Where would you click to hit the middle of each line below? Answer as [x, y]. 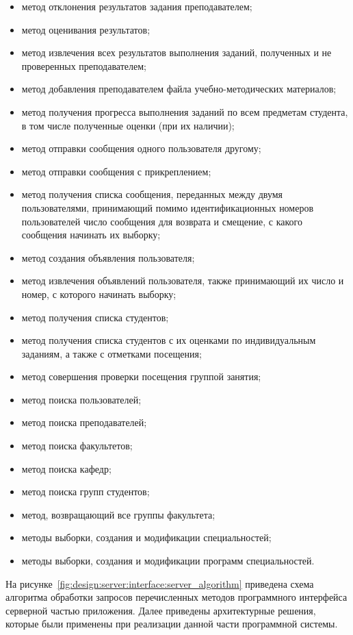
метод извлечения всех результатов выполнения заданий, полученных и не [176, 52]
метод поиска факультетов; [77, 446]
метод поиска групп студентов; [86, 491]
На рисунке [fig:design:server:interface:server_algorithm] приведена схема [160, 583]
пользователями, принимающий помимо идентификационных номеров [168, 207]
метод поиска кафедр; [66, 468]
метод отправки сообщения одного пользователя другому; [141, 148]
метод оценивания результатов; [86, 29]
